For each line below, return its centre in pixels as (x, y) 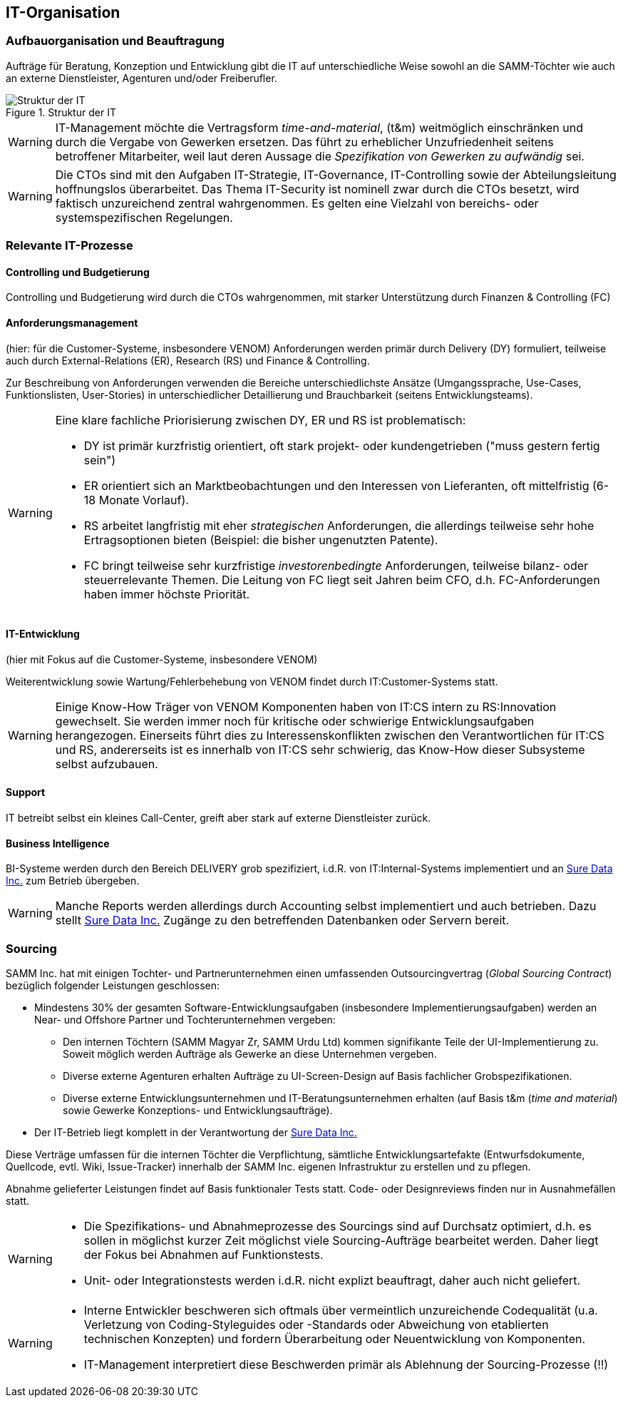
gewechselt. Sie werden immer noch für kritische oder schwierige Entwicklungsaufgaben (295, 721)
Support (26, 792)
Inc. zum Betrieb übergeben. (73, 881)
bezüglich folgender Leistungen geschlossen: (113, 986)
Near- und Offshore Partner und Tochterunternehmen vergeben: (185, 1020)
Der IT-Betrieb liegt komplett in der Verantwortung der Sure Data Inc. (196, 1133)
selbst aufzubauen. (107, 764)
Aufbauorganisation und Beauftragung (115, 41)
